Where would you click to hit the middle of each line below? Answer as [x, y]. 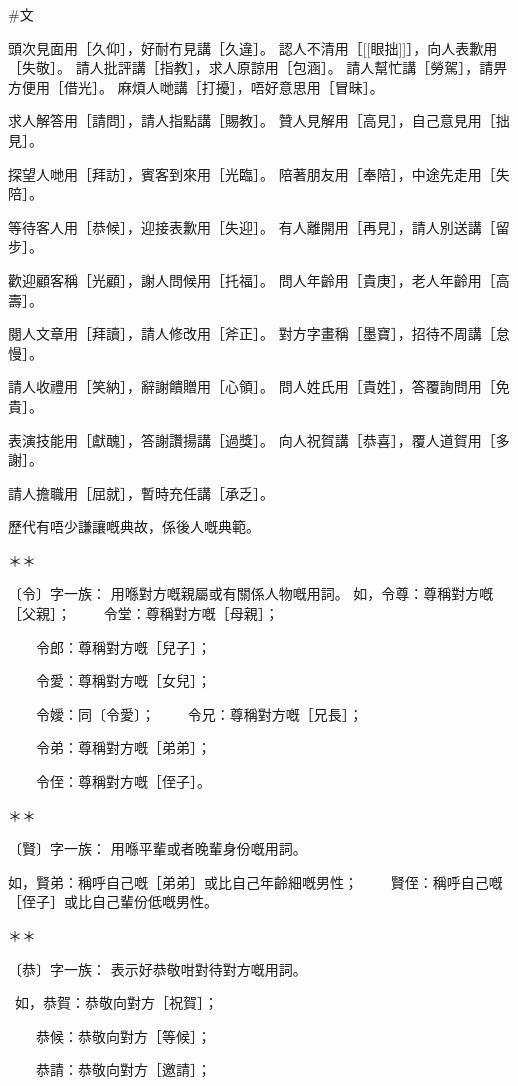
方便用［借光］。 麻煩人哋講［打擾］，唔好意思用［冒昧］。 [196, 86]
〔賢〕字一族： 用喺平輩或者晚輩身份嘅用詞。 [157, 848]
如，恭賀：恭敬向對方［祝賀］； [116, 1002]
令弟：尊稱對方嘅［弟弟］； [123, 747]
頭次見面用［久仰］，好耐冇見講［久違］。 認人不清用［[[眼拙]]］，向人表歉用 [253, 47]
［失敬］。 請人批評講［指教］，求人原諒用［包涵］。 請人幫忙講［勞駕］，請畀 [258, 67]
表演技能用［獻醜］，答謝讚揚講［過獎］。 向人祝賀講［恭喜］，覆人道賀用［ [252, 439]
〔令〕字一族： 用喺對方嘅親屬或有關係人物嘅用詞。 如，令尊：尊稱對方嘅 [251, 593]
